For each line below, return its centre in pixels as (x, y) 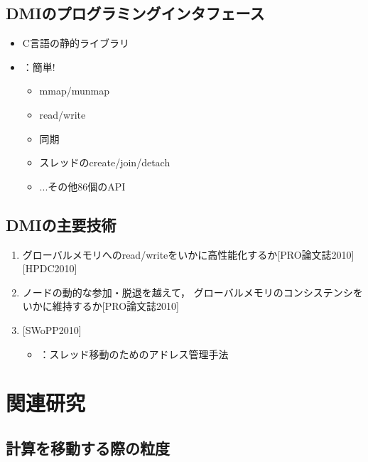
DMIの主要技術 (61, 224)
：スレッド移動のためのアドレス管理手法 (134, 354)
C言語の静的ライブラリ (76, 43)
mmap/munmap (74, 91)
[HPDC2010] (50, 268)
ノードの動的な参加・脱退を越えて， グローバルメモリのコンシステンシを (193, 292)
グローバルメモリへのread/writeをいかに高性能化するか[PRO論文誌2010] (188, 254)
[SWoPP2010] (52, 329)
